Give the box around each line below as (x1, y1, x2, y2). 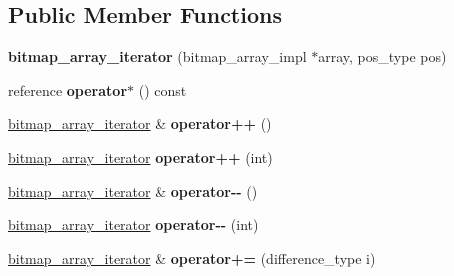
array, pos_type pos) (318, 46, 447, 67)
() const (138, 79, 187, 100)
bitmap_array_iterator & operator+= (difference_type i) (8, 247, 376, 268)
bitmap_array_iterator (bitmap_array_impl (8, 46, 307, 67)
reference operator (8, 79, 128, 100)
